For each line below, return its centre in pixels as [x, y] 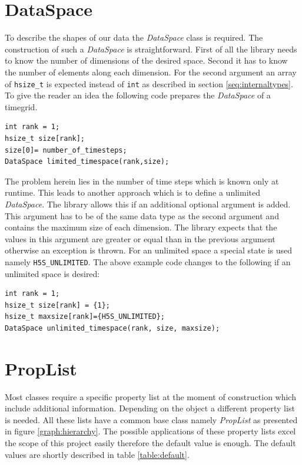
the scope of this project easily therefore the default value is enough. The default [150, 443]
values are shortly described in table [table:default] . [97, 454]
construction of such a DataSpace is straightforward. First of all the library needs [151, 49]
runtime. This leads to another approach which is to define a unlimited [132, 192]
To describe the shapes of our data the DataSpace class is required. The [134, 37]
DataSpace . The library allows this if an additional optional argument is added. [148, 204]
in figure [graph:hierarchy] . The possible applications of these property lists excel [150, 431]
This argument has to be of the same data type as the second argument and [142, 215]
